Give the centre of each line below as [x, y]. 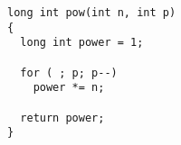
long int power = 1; [82, 43]
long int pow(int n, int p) [92, 13]
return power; [62, 118]
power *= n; [69, 88]
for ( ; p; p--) [69, 72]
